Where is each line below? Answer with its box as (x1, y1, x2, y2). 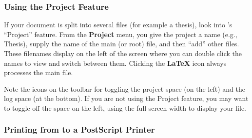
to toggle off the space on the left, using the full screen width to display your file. (4, 102, 246, 113)
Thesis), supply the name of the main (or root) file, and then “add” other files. (4, 39, 239, 49)
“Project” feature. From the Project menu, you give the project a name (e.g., (4, 29, 237, 39)
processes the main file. (4, 67, 73, 78)
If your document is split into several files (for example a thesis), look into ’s (4, 20, 233, 30)
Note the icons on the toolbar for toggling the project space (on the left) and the (4, 83, 245, 94)
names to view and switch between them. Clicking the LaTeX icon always (4, 58, 227, 68)
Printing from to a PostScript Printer (4, 123, 155, 136)
